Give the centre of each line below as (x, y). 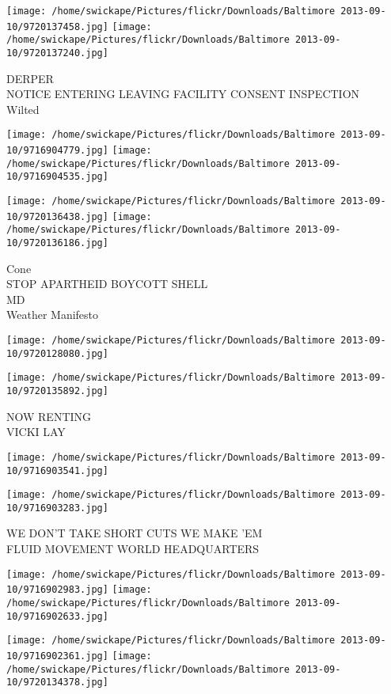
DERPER (30, 78)
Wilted (23, 109)
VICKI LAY (36, 432)
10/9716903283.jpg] (57, 508)
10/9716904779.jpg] (57, 151)
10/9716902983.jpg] (57, 590)
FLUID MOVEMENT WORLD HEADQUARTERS (133, 549)
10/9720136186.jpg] (57, 243)
